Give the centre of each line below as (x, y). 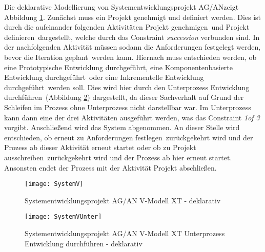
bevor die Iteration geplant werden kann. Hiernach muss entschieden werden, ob (130, 57)
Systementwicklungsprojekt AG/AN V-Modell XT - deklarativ (123, 200)
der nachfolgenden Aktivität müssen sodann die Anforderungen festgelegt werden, (132, 47)
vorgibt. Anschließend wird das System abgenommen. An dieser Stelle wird (122, 127)
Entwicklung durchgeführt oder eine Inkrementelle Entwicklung (104, 77)
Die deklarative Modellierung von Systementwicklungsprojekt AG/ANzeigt (121, 7)
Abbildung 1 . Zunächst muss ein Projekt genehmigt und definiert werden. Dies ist (133, 17)
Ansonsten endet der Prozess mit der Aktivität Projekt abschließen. (110, 167)
